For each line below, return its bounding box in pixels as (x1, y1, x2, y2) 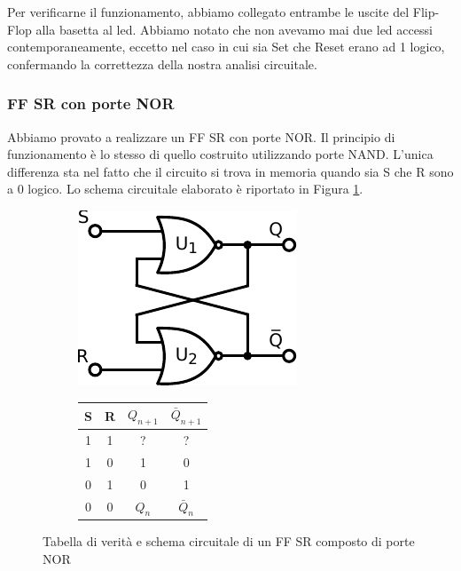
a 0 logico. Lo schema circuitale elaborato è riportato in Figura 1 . (7, 179, 363, 198)
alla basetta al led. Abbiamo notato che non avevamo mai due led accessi (35, 20, 433, 38)
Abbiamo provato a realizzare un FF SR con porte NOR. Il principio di (7, 127, 395, 146)
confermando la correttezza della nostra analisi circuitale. (7, 54, 317, 73)
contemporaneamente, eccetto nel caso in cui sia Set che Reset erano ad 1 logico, (7, 37, 445, 56)
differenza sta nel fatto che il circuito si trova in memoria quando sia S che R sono (7, 162, 454, 180)
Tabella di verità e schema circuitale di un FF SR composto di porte (43, 531, 415, 550)
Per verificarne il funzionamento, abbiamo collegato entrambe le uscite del (7, 3, 410, 20)
